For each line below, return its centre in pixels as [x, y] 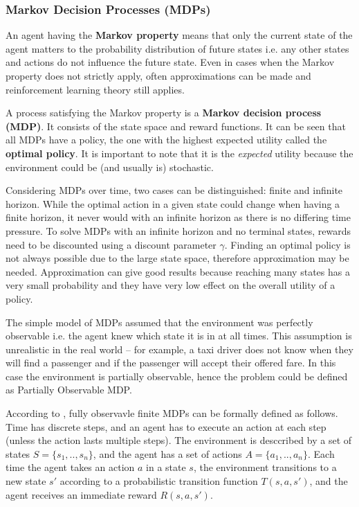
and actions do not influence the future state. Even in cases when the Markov [170, 62]
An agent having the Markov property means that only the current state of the [179, 35]
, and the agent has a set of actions [167, 453]
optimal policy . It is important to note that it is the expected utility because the [179, 153]
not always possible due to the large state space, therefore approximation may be [177, 258]
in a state [166, 467]
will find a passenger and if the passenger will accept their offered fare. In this [171, 363]
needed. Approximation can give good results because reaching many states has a [178, 271]
